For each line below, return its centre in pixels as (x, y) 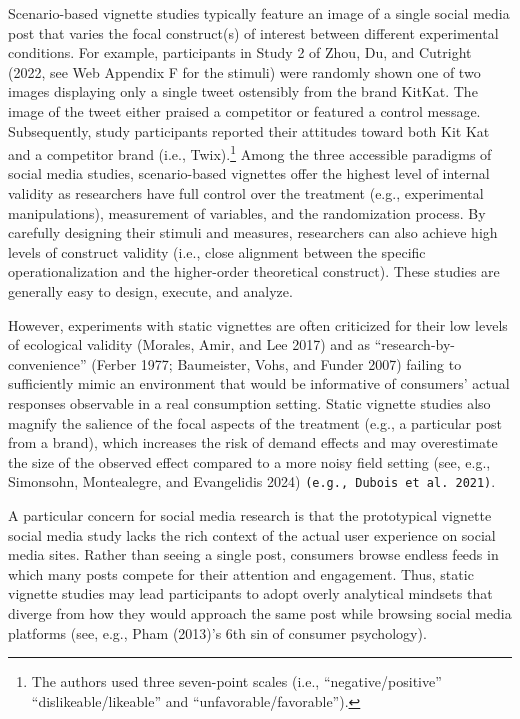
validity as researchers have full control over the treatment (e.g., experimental (246, 193)
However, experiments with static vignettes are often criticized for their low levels (258, 324)
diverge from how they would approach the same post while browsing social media (260, 612)
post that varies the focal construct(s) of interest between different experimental (253, 32)
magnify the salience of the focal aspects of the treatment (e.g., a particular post (255, 422)
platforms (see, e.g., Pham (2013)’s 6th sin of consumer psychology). (217, 632)
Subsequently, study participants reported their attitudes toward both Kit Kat (249, 130)
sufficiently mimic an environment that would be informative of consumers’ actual (259, 383)
